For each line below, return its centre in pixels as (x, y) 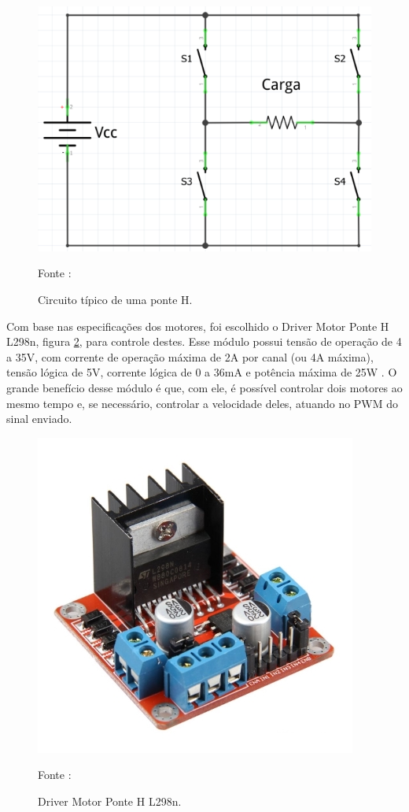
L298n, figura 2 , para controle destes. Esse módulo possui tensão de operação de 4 (204, 341)
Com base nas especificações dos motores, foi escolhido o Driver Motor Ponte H (198, 326)
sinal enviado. (39, 419)
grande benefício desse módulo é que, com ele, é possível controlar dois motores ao (204, 387)
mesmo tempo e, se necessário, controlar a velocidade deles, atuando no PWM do (203, 403)
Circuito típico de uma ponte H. (115, 299)
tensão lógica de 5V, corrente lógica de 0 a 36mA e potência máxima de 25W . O (202, 372)
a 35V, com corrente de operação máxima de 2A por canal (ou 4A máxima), (190, 356)
